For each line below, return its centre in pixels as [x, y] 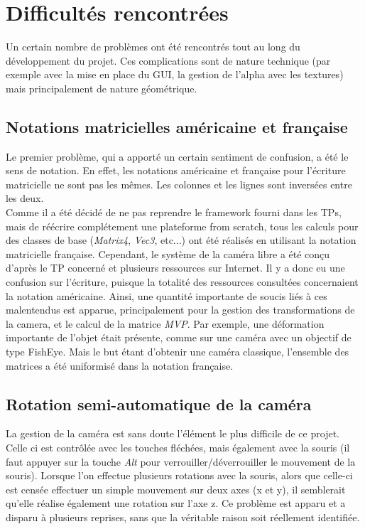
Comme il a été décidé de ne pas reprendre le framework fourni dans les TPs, [174, 212]
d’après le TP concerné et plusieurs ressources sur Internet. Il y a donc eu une [175, 268]
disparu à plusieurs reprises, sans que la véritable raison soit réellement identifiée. [183, 517]
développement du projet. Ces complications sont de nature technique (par [168, 60]
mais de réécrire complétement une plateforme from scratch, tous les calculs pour [182, 226]
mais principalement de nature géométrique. [102, 88]
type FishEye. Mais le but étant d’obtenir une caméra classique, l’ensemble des [178, 352]
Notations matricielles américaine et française [177, 126]
